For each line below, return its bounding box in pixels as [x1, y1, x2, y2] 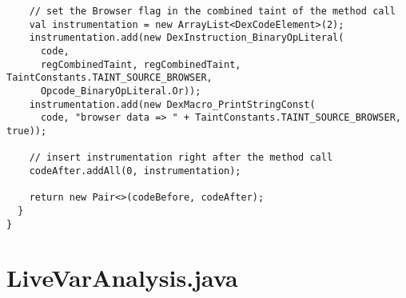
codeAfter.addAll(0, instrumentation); [29, 165, 241, 177]
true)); [6, 125, 47, 137]
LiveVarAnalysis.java [6, 261, 238, 294]
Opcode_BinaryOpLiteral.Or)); [40, 85, 201, 97]
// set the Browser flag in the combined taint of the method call [29, 6, 396, 17]
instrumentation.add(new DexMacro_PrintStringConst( [29, 98, 316, 110]
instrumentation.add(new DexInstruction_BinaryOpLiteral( [29, 32, 344, 44]
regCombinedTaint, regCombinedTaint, [40, 58, 241, 70]
